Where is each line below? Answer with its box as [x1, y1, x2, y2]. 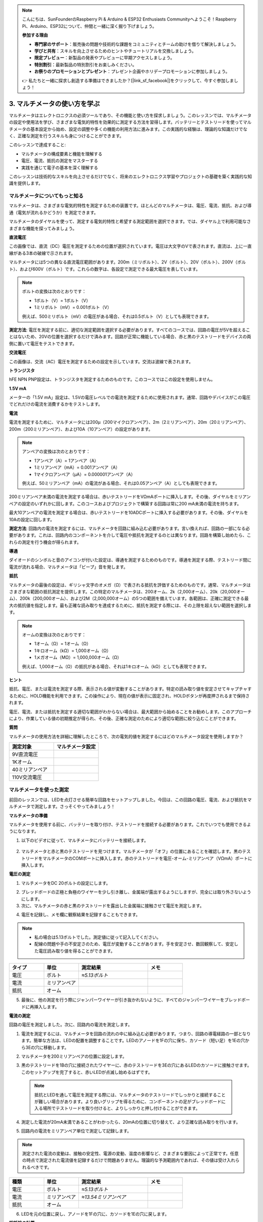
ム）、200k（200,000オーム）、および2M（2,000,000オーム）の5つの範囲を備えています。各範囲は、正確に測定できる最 [9, 595, 249, 601]
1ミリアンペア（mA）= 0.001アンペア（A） [34, 464, 120, 470]
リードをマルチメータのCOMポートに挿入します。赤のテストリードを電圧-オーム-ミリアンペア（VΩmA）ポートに [25, 855, 253, 861]
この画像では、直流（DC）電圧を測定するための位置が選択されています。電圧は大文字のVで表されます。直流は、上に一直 [9, 243, 252, 249]
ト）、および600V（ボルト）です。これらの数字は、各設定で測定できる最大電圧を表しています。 [9, 266, 201, 272]
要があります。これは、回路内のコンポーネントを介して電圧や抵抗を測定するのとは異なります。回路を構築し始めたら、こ [9, 532, 251, 538]
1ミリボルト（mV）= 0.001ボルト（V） [34, 305, 112, 310]
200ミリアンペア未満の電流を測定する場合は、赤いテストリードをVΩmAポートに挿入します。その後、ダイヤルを [9, 494, 234, 500]
